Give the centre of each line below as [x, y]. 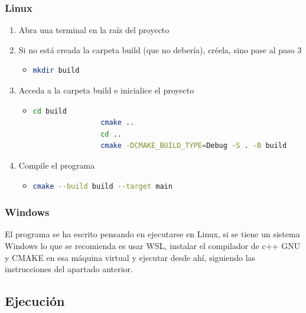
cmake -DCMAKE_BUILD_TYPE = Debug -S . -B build [194, 146]
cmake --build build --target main [102, 186]
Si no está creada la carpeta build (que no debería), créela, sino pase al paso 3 [160, 49]
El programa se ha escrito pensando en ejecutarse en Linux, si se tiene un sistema [152, 234]
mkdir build [56, 71]
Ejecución [35, 301]
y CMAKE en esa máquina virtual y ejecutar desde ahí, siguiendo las [130, 257]
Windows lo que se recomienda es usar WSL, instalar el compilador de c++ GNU [153, 245]
